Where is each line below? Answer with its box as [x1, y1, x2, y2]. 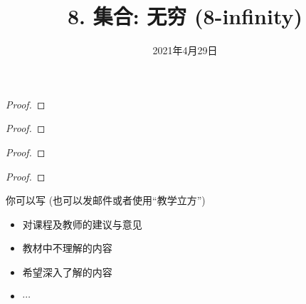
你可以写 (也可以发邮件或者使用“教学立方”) [6, 193, 206, 208]
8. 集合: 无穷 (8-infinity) [67, 1, 303, 31]
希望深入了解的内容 [22, 264, 112, 279]
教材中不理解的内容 [22, 240, 112, 255]
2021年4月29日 [152, 43, 218, 58]
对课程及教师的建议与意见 [22, 216, 142, 231]
